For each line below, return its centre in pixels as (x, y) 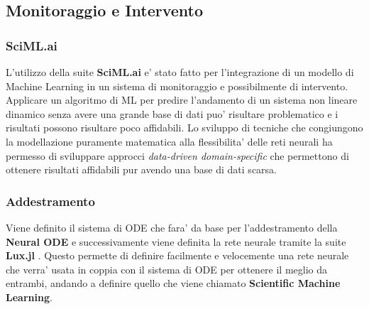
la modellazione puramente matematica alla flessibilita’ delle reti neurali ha (169, 141)
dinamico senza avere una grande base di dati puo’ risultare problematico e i (172, 113)
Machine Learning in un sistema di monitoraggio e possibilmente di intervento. (177, 86)
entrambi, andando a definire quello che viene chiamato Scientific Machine (173, 283)
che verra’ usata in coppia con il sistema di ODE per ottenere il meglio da (167, 269)
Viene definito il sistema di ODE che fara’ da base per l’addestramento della (172, 227)
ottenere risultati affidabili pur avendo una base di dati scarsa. (141, 169)
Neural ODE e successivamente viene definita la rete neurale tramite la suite (176, 241)
